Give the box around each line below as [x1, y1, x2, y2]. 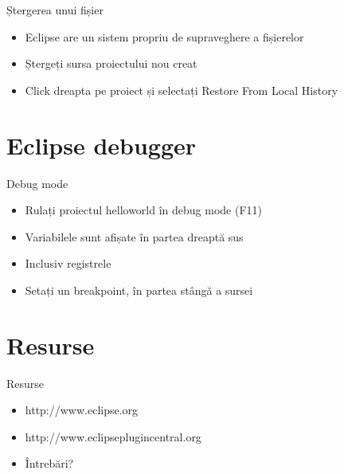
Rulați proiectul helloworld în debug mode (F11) [25, 202, 263, 218]
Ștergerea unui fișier [6, 2, 104, 18]
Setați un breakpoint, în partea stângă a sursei [25, 281, 253, 298]
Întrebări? [25, 455, 74, 472]
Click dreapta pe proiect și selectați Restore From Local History [25, 81, 338, 98]
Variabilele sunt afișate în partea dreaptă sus [25, 228, 244, 245]
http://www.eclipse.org [25, 402, 139, 418]
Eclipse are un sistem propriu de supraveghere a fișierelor [25, 28, 304, 45]
